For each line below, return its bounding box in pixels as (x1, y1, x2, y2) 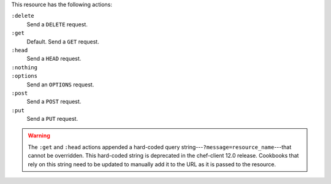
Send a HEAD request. (26, 55, 82, 63)
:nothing (11, 64, 38, 71)
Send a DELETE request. (26, 20, 88, 28)
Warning (28, 132, 50, 139)
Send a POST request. (26, 98, 82, 105)
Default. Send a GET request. (26, 37, 99, 45)
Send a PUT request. (26, 115, 78, 123)
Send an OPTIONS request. (26, 80, 94, 88)
